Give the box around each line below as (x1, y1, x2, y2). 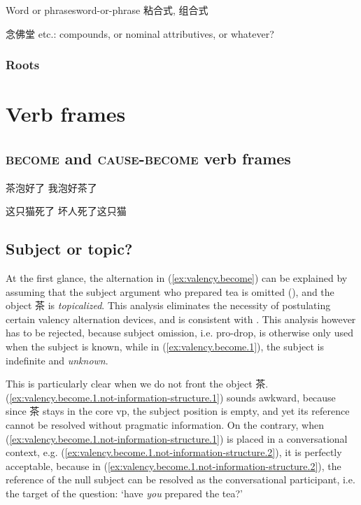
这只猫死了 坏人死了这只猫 (6, 204, 127, 218)
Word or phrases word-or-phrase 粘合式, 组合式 (6, 3, 208, 17)
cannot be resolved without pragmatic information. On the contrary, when (6, 417, 324, 432)
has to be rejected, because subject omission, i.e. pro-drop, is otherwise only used (6, 325, 353, 340)
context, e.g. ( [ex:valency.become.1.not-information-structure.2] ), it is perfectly (6, 445, 342, 460)
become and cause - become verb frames (6, 147, 291, 169)
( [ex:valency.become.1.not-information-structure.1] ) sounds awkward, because (6, 390, 336, 404)
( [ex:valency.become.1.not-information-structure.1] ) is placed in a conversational (6, 431, 348, 446)
